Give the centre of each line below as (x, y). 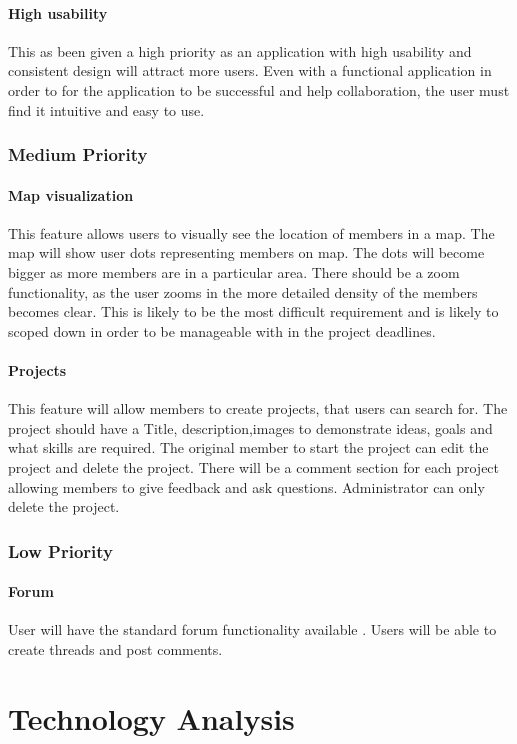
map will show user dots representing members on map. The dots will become (246, 252)
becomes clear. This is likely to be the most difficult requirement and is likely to (253, 311)
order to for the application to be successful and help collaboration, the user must (259, 89)
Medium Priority (78, 154)
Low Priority (60, 550)
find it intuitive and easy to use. (106, 109)
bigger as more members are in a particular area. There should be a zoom (234, 272)
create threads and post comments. (115, 648)
